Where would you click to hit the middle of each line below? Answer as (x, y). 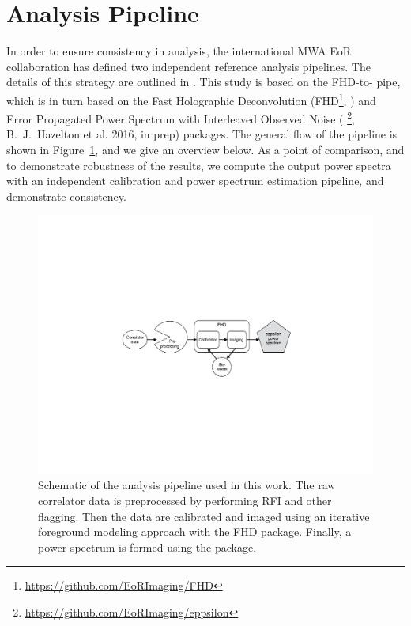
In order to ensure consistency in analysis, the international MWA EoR (179, 51)
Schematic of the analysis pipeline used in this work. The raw (187, 485)
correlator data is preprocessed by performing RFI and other (185, 501)
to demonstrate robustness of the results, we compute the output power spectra (199, 165)
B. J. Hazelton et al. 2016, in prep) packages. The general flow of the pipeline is (202, 134)
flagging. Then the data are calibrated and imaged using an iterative (204, 516)
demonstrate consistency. (66, 196)
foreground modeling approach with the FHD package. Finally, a (195, 532)
